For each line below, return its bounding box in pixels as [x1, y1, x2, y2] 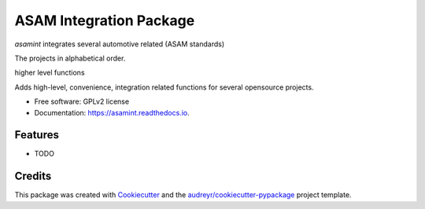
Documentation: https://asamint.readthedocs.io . [34, 108, 190, 117]
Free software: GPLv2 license [34, 97, 130, 106]
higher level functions [14, 68, 86, 78]
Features [14, 128, 59, 141]
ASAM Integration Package [14, 12, 195, 29]
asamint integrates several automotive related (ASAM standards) [14, 39, 225, 49]
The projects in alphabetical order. [14, 53, 126, 63]
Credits [14, 170, 52, 183]
